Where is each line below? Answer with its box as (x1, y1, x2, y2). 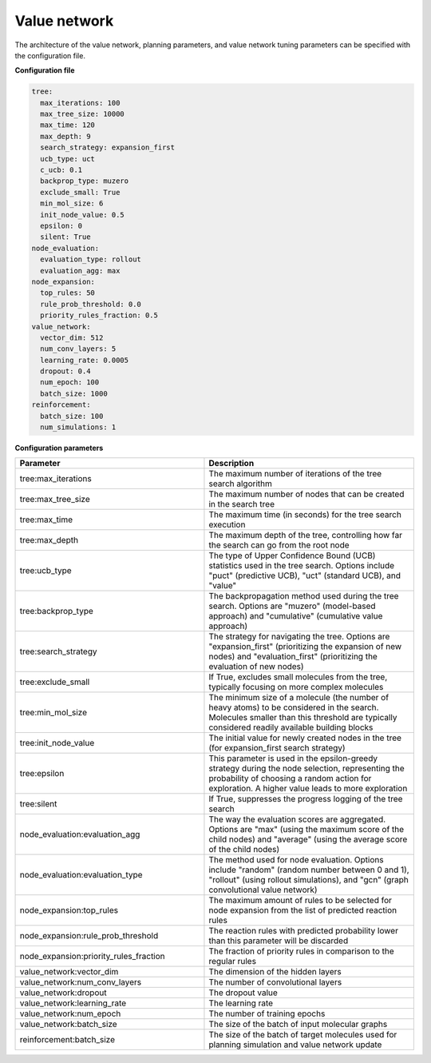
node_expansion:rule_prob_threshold (19, 930, 159, 942)
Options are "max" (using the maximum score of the (208, 824, 405, 835)
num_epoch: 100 (40, 378, 100, 387)
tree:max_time (19, 514, 73, 525)
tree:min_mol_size (19, 707, 88, 719)
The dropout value (208, 987, 279, 998)
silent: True (40, 233, 91, 241)
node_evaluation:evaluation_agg (19, 829, 140, 840)
